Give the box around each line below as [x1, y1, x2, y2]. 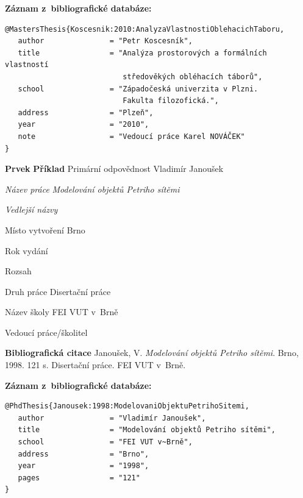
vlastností [5, 60, 49, 69]
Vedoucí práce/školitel [5, 325, 88, 338]
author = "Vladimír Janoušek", [18, 413, 206, 422]
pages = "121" [18, 473, 140, 482]
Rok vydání [5, 244, 48, 257]
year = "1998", [18, 461, 149, 471]
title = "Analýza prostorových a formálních [18, 48, 267, 57]
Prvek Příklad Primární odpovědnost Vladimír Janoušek [5, 162, 224, 175]
